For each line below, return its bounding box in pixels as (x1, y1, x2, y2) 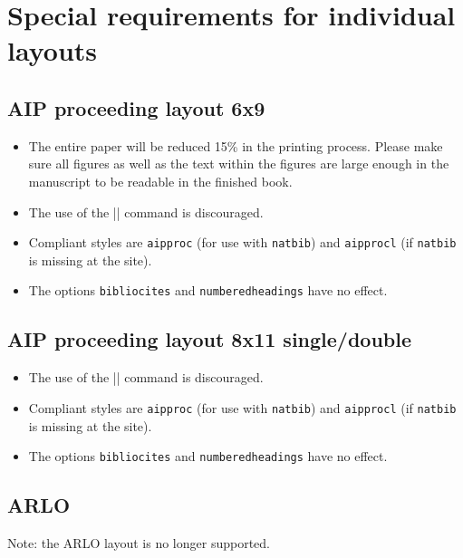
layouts (7, 32, 98, 69)
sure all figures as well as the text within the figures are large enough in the (28, 154, 449, 173)
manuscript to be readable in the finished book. (28, 171, 293, 190)
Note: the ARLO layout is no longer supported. (7, 533, 270, 552)
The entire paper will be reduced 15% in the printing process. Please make (28, 136, 443, 155)
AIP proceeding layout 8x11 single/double (7, 325, 412, 353)
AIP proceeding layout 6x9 (7, 93, 265, 121)
